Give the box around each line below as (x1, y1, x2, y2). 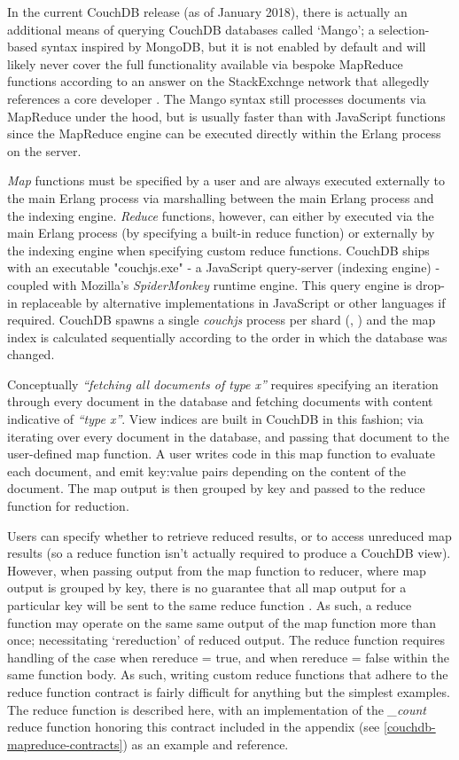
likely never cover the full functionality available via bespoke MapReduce (7, 54, 403, 73)
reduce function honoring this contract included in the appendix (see (7, 717, 380, 736)
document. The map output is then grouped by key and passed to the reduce (7, 479, 425, 498)
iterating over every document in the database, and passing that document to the (7, 427, 449, 445)
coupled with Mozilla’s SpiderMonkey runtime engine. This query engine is (7, 275, 412, 294)
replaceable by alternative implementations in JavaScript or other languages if (21, 293, 446, 311)
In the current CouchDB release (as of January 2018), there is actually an (7, 3, 408, 20)
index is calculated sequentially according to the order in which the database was (7, 327, 447, 346)
